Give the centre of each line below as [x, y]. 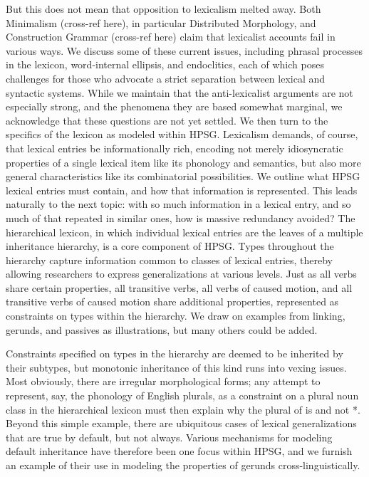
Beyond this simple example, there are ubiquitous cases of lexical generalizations [181, 423]
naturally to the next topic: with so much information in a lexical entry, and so [178, 204]
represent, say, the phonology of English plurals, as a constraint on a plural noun [182, 395]
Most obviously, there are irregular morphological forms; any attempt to [163, 381]
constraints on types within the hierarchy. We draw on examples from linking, [176, 316]
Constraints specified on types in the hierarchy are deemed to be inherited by [175, 353]
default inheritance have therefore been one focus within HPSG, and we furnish [179, 451]
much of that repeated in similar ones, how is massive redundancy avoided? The [181, 217]
